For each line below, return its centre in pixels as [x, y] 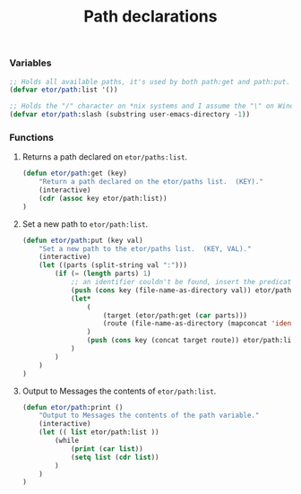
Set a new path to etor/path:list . [85, 224]
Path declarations [150, 17]
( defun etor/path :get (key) [74, 173]
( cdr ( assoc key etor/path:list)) [103, 198]
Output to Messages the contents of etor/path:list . [119, 391]
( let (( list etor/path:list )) [99, 432]
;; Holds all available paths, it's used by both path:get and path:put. [150, 82]
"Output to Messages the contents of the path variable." [149, 416]
